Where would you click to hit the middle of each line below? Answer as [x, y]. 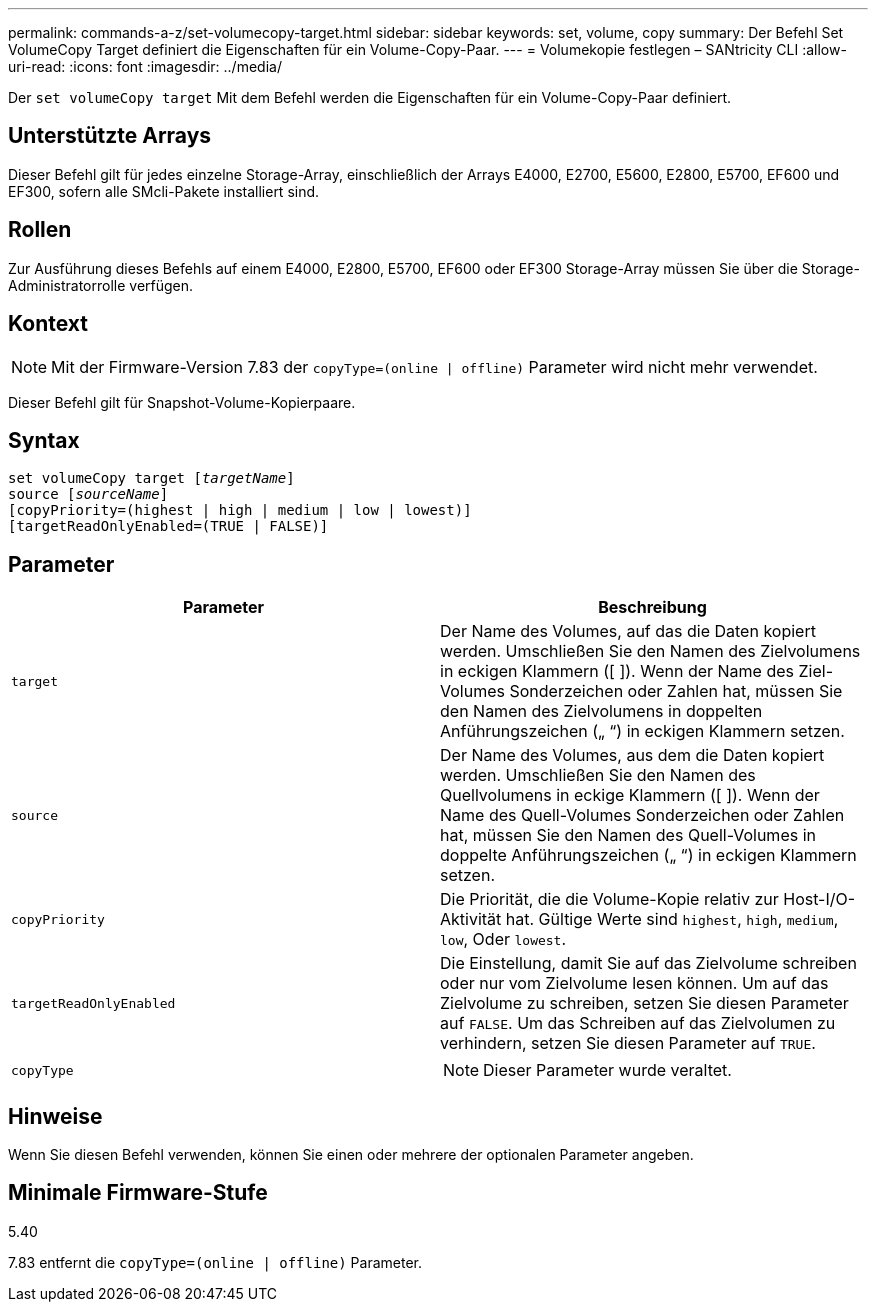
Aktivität [471, 919]
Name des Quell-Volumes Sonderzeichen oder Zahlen [642, 815]
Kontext [48, 324]
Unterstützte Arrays [110, 136]
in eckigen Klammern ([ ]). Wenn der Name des [617, 671]
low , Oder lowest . [503, 939]
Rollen [40, 230]
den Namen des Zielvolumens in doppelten [601, 711]
